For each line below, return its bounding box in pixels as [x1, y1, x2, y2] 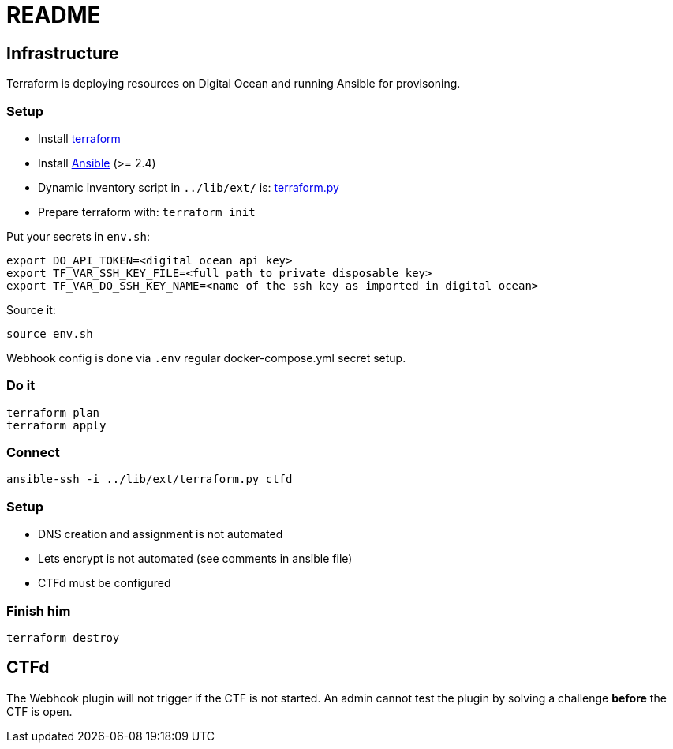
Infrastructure [6, 43, 119, 63]
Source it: [6, 302, 56, 316]
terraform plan [6, 406, 100, 419]
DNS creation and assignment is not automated [38, 527, 283, 541]
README [6, 2, 101, 28]
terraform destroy [6, 631, 120, 644]
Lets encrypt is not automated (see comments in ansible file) [38, 552, 353, 566]
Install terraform [38, 131, 121, 145]
